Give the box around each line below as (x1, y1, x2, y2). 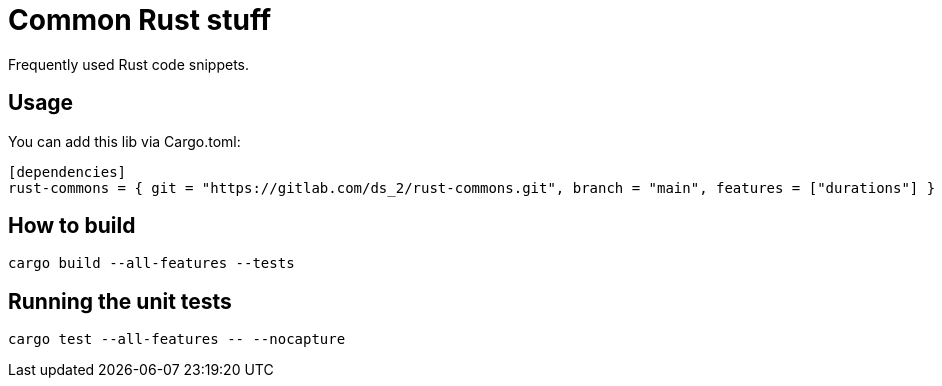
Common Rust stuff (8, 3, 272, 37)
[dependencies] (8, 163, 127, 180)
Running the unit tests (8, 288, 232, 314)
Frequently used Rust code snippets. (8, 55, 250, 73)
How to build (8, 213, 136, 239)
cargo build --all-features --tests (8, 255, 295, 272)
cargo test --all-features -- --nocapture (8, 331, 346, 348)
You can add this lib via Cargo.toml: (8, 132, 241, 150)
